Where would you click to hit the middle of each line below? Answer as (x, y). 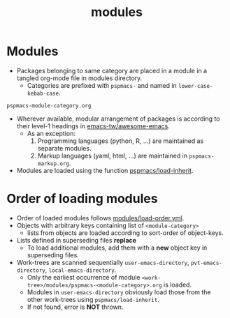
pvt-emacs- (207, 263)
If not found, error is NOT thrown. (75, 307)
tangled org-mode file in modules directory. (79, 78)
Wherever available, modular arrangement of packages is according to (118, 119)
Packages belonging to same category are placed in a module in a (112, 70)
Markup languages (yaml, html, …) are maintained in (113, 156)
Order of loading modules (82, 199)
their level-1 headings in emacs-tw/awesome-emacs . (93, 126)
